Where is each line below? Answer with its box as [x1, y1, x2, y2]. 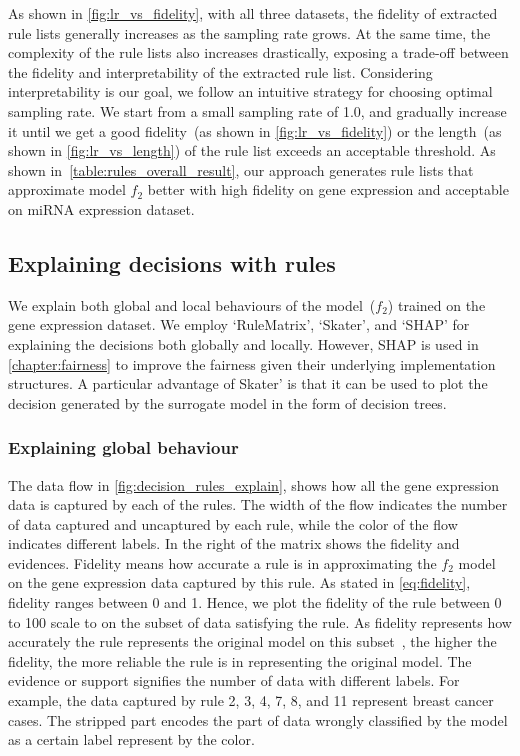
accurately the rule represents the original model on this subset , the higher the [8, 631, 497, 652]
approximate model [8, 179, 126, 200]
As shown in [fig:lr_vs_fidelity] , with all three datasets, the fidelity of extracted [8, 3, 498, 23]
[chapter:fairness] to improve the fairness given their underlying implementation [8, 353, 496, 374]
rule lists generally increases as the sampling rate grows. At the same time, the [8, 22, 491, 43]
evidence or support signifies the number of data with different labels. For [8, 670, 460, 691]
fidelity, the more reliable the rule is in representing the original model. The [8, 650, 472, 671]
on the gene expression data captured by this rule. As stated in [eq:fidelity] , [8, 572, 471, 593]
